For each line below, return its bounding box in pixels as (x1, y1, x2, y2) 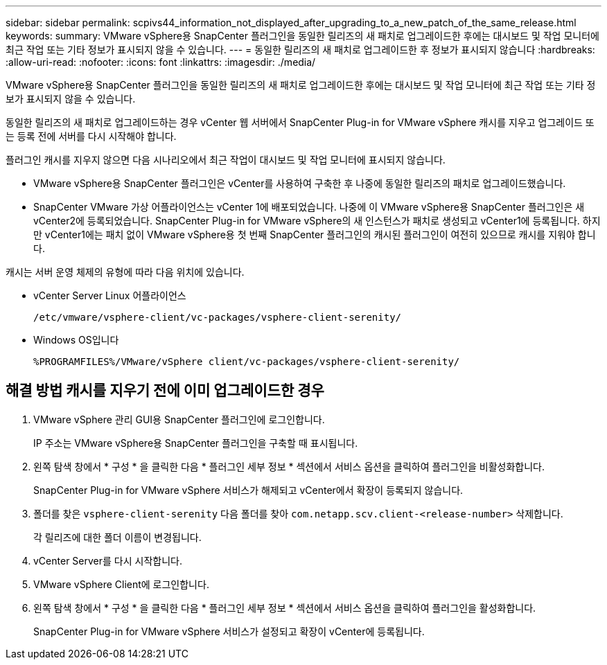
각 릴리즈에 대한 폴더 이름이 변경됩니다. (33, 531, 202, 543)
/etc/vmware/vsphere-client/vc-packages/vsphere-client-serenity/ (33, 312, 402, 323)
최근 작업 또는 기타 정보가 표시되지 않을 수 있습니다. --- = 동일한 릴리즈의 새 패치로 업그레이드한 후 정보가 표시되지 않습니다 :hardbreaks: (6, 44, 595, 55)
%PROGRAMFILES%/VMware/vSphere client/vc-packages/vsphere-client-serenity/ (33, 356, 460, 367)
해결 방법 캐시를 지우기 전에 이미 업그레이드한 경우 (6, 382, 324, 400)
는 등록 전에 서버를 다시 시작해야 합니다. (6, 130, 177, 142)
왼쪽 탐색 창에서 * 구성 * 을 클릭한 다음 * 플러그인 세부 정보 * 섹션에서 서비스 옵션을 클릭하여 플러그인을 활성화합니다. (33, 601, 536, 614)
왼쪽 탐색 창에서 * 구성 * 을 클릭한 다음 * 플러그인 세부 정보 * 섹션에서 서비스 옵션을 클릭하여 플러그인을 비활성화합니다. (33, 460, 545, 472)
